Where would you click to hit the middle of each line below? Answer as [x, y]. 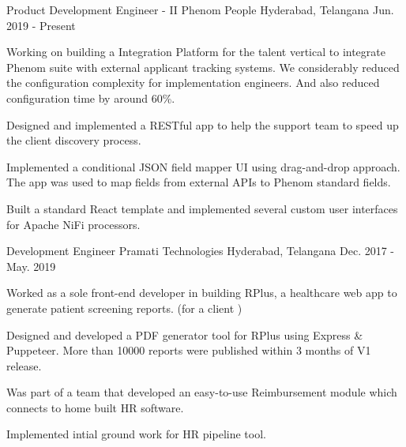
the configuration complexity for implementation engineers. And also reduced [193, 83]
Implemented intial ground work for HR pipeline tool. [136, 434]
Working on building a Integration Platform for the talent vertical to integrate [196, 52]
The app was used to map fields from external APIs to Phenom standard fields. [199, 182]
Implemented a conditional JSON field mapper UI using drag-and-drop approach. [203, 166]
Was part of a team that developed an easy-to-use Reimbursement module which [202, 392]
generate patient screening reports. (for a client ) [124, 308]
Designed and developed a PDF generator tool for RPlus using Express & [185, 334]
